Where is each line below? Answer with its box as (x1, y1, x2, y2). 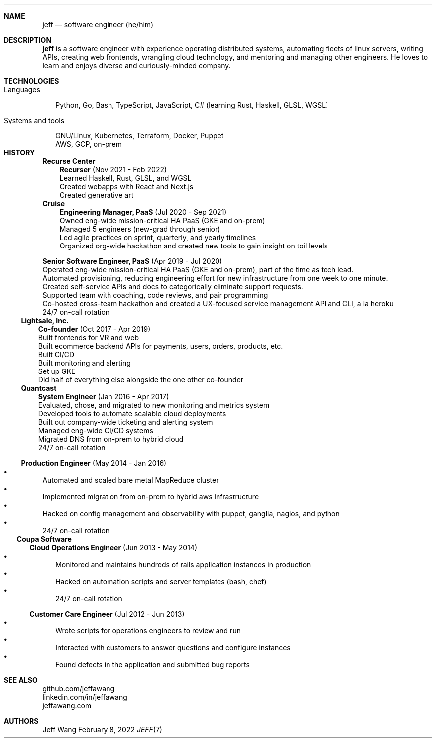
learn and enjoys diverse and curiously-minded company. (42, 61, 231, 70)
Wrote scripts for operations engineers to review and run (55, 626, 241, 635)
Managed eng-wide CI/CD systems (38, 426, 153, 435)
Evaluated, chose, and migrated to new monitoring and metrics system (38, 401, 270, 409)
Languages (4, 85, 40, 94)
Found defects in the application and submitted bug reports (55, 660, 250, 669)
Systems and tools (4, 116, 65, 124)
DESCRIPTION (4, 36, 52, 44)
